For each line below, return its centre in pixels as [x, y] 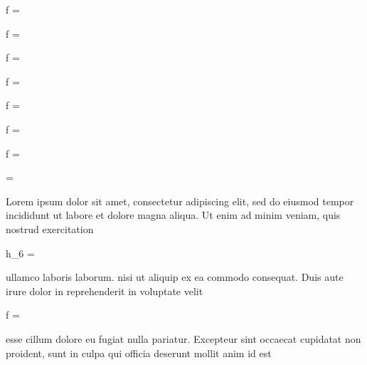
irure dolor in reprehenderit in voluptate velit [105, 291]
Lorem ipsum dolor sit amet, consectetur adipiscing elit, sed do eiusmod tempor [180, 201]
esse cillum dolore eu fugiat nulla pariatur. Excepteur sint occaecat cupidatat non [183, 338]
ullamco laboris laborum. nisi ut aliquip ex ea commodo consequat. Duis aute [175, 277]
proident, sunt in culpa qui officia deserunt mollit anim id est [139, 353]
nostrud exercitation [50, 228]
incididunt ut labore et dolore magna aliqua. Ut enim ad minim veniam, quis [173, 215]
